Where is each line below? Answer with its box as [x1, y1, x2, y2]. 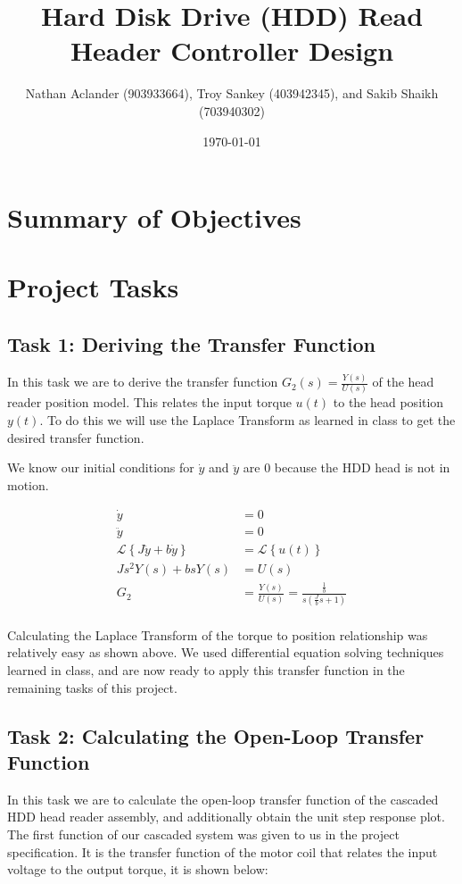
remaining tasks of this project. [7, 678, 177, 696]
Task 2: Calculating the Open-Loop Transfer [7, 721, 425, 749]
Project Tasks [7, 269, 179, 305]
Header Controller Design [70, 32, 394, 69]
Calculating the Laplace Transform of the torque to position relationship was [7, 625, 428, 644]
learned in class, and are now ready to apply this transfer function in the [7, 660, 405, 679]
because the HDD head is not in [274, 458, 450, 477]
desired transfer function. [7, 428, 144, 446]
